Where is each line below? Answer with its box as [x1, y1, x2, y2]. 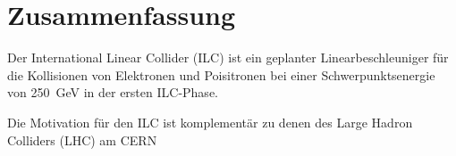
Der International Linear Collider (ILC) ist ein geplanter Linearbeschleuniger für [7, 48, 449, 67]
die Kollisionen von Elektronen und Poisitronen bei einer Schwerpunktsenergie [7, 65, 435, 84]
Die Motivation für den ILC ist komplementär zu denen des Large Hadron [7, 112, 413, 131]
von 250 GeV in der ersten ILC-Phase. [7, 83, 218, 102]
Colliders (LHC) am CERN [7, 130, 157, 149]
